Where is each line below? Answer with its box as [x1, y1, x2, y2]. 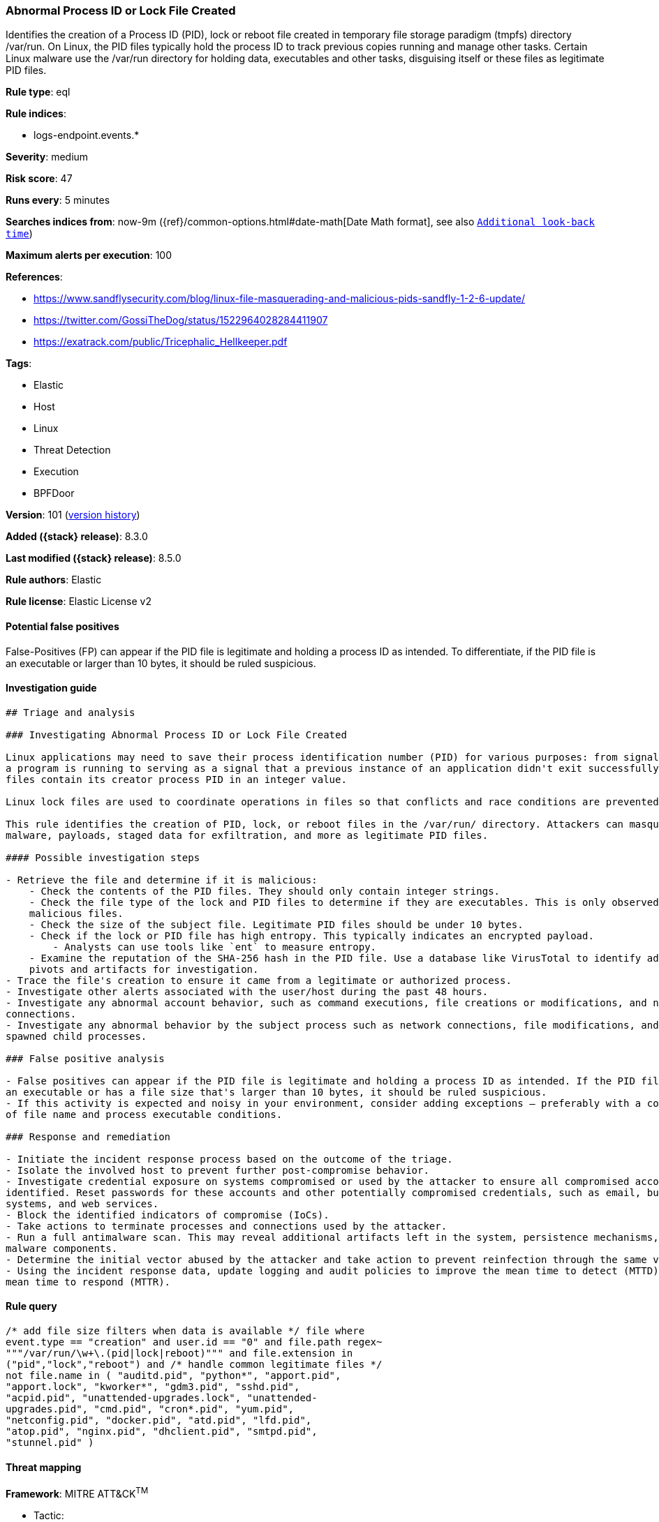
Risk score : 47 [6, 172, 73, 185]
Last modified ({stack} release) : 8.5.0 [6, 552, 182, 565]
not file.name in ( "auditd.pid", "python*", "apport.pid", [6, 1370, 341, 1382]
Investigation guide [6, 682, 97, 694]
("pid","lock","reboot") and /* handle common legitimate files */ [6, 1359, 383, 1371]
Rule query [6, 1300, 57, 1313]
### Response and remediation [6, 1131, 171, 1142]
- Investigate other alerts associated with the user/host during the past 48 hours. [6, 985, 489, 997]
